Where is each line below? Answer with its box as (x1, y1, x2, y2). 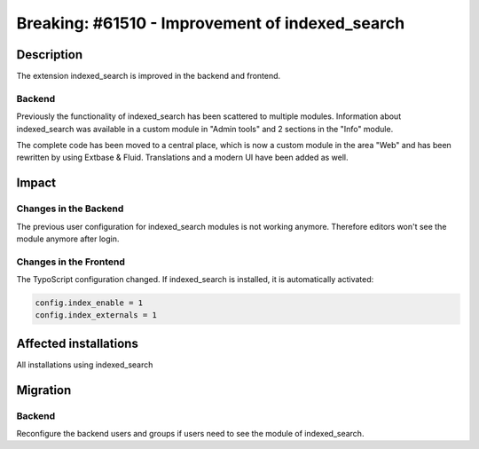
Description (16, 47, 83, 62)
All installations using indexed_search (16, 359, 153, 370)
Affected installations (16, 335, 139, 351)
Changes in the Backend (16, 202, 124, 215)
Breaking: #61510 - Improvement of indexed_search (16, 13, 405, 33)
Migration (16, 382, 72, 398)
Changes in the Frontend (16, 256, 126, 268)
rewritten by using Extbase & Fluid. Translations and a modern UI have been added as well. (16, 152, 349, 163)
